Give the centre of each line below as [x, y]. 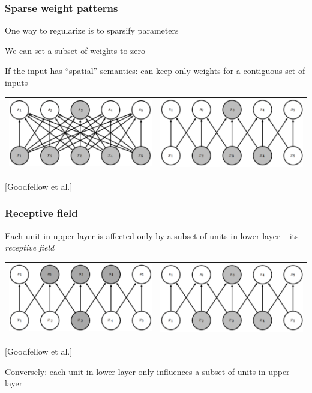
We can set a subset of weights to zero [75, 50]
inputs [16, 82]
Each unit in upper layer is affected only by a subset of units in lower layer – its [152, 235]
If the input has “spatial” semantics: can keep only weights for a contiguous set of [155, 71]
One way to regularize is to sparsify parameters [92, 30]
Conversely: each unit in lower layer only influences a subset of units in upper [147, 371]
